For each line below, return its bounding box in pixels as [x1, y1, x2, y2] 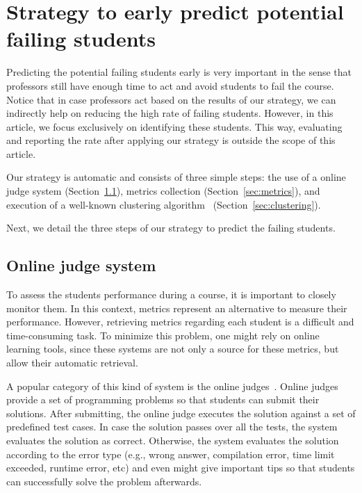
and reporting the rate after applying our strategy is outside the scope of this [6, 133, 336, 147]
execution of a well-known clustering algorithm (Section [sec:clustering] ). [6, 197, 321, 211]
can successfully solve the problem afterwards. [6, 474, 202, 488]
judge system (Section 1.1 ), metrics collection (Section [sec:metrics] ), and [6, 184, 320, 198]
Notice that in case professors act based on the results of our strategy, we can [6, 92, 336, 106]
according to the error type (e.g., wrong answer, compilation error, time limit [6, 446, 335, 461]
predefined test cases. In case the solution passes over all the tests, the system [6, 419, 338, 434]
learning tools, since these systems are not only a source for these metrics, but [6, 341, 339, 356]
